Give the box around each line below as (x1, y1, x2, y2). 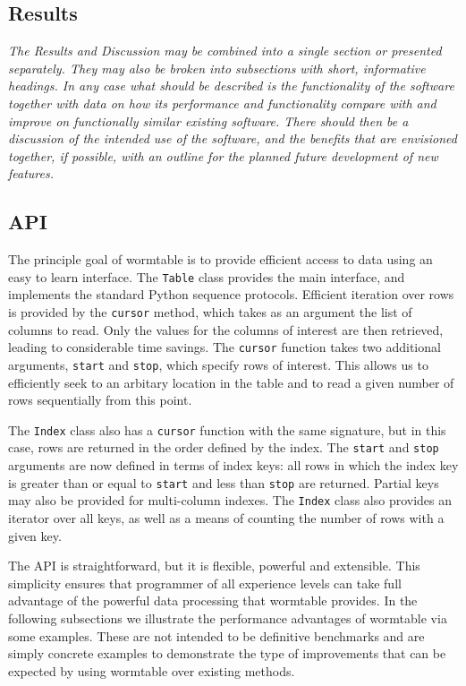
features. (8, 164, 55, 183)
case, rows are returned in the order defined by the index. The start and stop (8, 438, 439, 457)
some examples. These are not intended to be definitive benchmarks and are (8, 626, 425, 645)
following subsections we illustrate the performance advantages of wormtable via (8, 608, 447, 627)
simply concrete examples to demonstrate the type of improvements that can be (8, 644, 446, 663)
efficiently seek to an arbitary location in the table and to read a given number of (8, 373, 454, 391)
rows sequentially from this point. (8, 390, 192, 409)
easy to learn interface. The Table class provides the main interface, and (8, 267, 405, 286)
